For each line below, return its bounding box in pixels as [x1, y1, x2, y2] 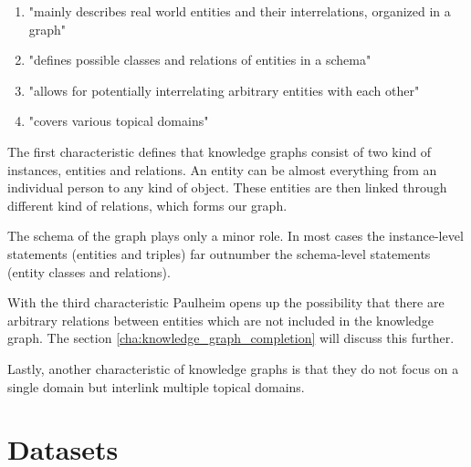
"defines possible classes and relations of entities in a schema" [28, 50, 372, 69]
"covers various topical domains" [28, 111, 209, 130]
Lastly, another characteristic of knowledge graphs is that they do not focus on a [7, 358, 459, 378]
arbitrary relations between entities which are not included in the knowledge [7, 310, 434, 329]
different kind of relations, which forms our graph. [7, 195, 288, 214]
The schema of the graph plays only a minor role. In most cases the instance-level [7, 226, 464, 245]
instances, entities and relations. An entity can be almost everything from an [7, 160, 437, 179]
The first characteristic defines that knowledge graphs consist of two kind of [7, 141, 432, 161]
